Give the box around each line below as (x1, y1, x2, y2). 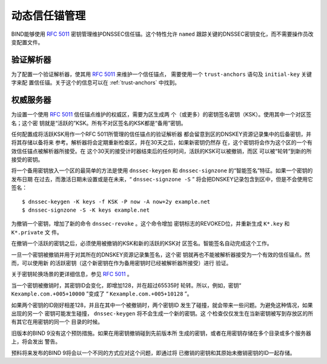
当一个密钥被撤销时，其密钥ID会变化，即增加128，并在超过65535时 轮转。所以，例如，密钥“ (11, 281, 242, 289)
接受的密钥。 (11, 156, 44, 163)
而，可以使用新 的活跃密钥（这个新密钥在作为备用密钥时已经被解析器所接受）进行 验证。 (11, 260, 232, 266)
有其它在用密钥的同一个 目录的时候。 (11, 318, 103, 326)
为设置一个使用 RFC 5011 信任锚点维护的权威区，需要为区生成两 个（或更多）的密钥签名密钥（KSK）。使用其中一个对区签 (11, 111, 312, 118)
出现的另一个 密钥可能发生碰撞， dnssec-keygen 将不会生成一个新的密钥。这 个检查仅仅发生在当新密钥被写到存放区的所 (11, 309, 314, 317)
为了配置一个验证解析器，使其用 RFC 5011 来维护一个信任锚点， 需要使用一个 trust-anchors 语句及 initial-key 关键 (11, 70, 312, 78)
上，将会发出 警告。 (11, 338, 61, 345)
